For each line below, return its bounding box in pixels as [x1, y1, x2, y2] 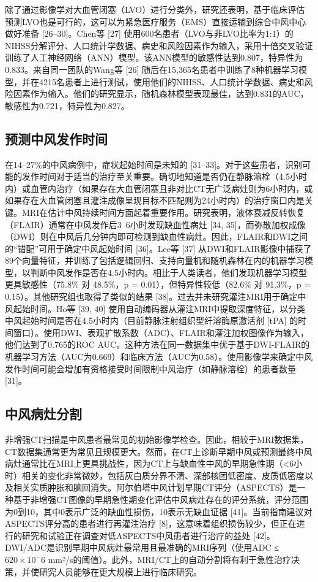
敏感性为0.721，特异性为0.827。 [5, 99, 130, 112]
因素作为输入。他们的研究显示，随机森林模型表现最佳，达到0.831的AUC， [13, 87, 309, 100]
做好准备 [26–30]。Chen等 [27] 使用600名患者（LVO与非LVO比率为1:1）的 [5, 27, 294, 40]
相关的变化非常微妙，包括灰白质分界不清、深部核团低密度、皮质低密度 [21, 469, 305, 481]
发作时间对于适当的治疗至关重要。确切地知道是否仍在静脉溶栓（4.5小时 [21, 170, 307, 183]
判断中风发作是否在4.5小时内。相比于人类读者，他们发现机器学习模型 [30, 266, 307, 278]
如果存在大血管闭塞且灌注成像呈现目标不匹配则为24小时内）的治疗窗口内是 [5, 194, 305, 207]
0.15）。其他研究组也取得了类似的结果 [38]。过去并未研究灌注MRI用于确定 [5, 290, 298, 303]
